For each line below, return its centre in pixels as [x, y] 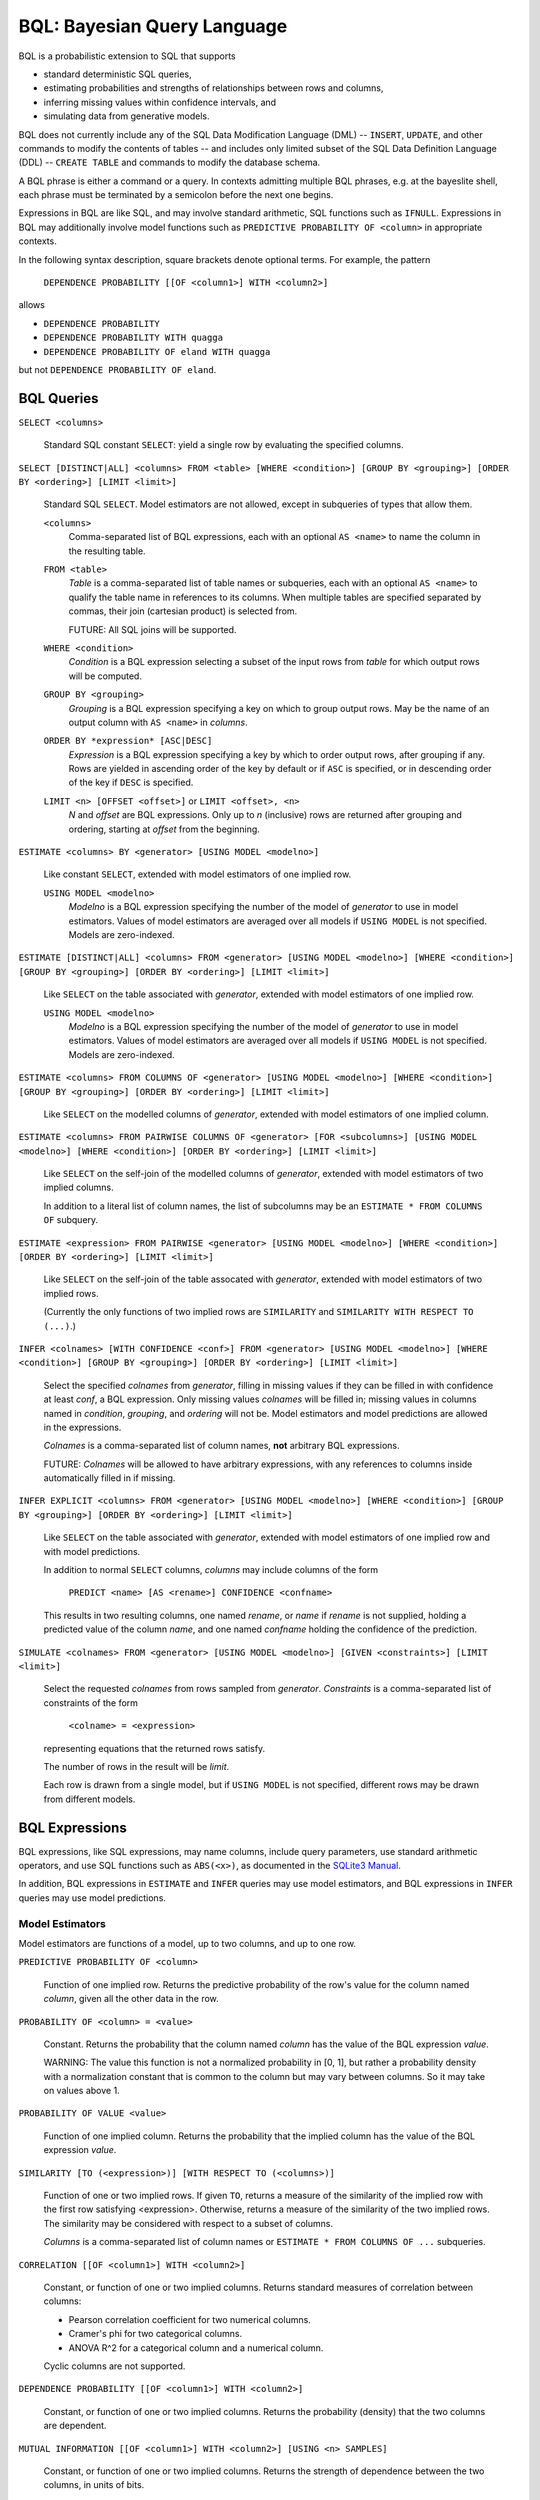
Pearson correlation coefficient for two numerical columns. [190, 2319]
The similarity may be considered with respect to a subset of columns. [188, 2223]
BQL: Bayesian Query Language [153, 26]
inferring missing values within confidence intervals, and [160, 102]
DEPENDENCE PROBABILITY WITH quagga [133, 338]
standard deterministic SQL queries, [117, 74]
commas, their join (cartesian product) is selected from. [183, 611]
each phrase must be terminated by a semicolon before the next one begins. [176, 195]
